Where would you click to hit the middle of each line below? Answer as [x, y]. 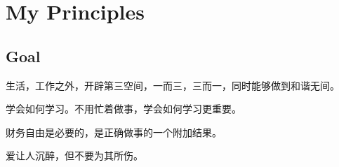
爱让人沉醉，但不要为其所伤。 [74, 155]
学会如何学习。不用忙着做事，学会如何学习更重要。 [124, 109]
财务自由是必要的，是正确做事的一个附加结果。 [114, 132]
